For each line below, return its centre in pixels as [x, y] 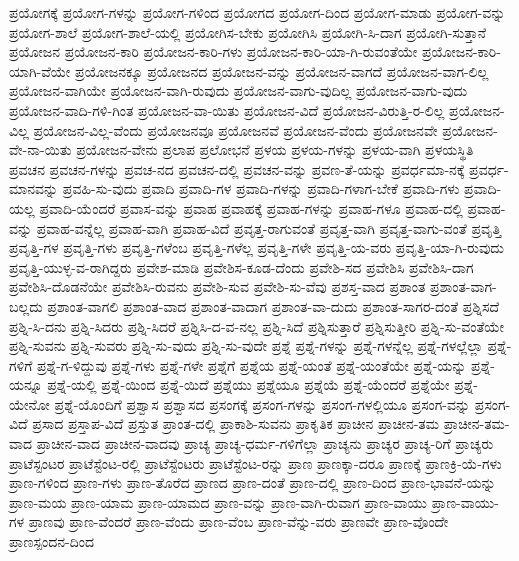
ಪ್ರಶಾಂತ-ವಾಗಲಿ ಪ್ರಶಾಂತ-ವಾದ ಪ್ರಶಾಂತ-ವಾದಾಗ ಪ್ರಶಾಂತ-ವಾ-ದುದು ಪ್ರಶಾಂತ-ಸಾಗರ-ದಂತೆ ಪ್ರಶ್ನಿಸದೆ [273, 305]
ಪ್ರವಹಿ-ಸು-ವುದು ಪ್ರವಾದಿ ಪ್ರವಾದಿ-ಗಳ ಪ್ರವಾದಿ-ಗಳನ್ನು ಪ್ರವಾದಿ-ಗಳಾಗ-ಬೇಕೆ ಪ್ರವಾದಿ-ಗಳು [261, 188]
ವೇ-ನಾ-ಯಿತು [40, 149]
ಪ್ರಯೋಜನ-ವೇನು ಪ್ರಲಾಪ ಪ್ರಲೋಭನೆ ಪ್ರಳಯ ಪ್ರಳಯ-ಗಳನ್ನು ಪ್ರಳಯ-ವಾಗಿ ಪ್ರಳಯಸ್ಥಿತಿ [275, 149]
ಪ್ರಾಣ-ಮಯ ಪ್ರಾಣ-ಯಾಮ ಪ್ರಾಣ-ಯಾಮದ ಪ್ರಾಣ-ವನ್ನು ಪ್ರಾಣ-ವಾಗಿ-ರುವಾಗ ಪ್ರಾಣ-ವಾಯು [218, 501]
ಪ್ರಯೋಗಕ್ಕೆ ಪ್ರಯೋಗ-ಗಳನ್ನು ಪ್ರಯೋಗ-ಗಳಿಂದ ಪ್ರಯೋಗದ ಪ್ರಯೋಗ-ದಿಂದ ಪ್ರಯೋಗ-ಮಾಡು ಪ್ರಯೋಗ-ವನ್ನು [257, 12]
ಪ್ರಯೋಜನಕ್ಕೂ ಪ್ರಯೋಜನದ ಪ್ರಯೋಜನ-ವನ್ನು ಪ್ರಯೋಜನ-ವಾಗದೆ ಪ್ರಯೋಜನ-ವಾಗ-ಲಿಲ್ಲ [282, 70]
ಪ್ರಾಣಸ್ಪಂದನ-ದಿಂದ [51, 541]
